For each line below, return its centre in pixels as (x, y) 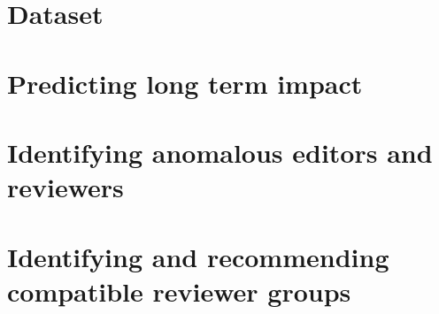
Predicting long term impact (185, 83)
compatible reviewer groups (179, 291)
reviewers (65, 187)
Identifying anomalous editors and (220, 152)
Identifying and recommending (198, 256)
